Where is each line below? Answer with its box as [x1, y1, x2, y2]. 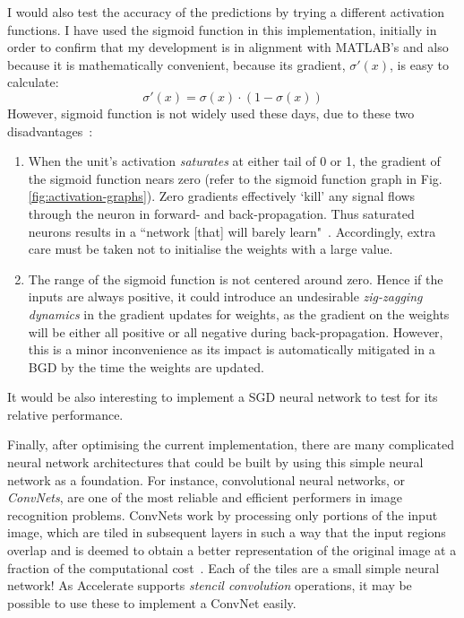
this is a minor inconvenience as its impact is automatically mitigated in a [28, 340, 435, 359]
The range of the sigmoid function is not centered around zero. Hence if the [28, 269, 443, 288]
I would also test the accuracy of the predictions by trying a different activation [7, 3, 445, 21]
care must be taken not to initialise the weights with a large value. [28, 239, 393, 258]
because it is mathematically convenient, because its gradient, [7, 55, 346, 74]
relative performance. [7, 405, 124, 423]
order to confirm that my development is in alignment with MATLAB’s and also [7, 38, 449, 57]
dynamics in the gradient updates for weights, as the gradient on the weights [28, 304, 450, 323]
